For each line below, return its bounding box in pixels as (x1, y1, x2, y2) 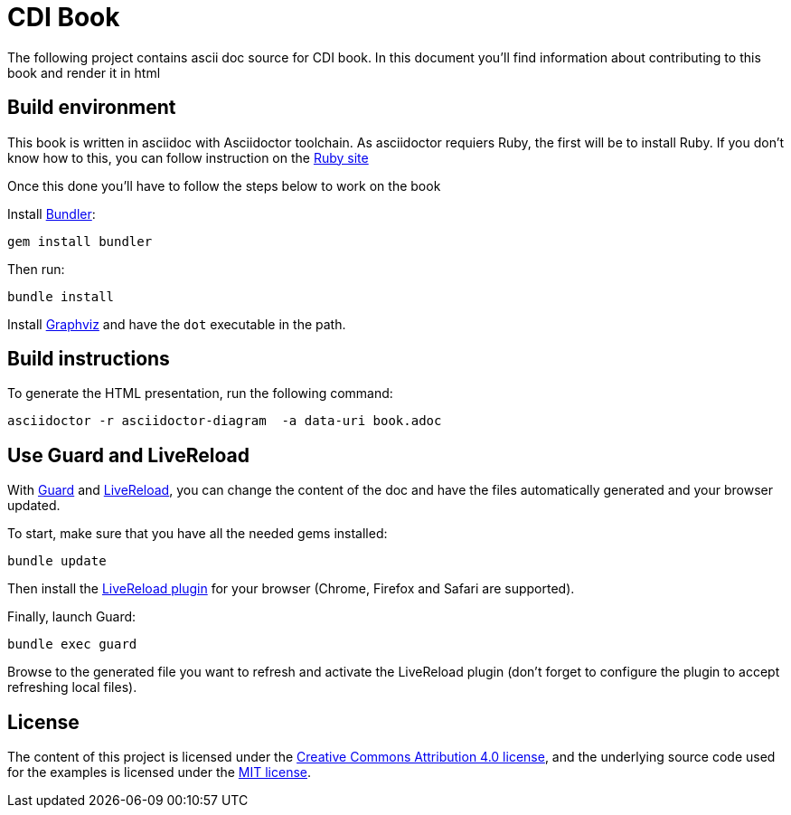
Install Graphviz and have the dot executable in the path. (7, 316, 346, 332)
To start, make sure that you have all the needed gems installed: (7, 526, 388, 542)
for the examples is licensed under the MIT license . (7, 764, 312, 781)
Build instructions (7, 347, 170, 371)
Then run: (7, 261, 65, 277)
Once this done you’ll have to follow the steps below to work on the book (7, 177, 441, 194)
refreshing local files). (7, 679, 137, 696)
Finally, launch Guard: (7, 609, 137, 625)
